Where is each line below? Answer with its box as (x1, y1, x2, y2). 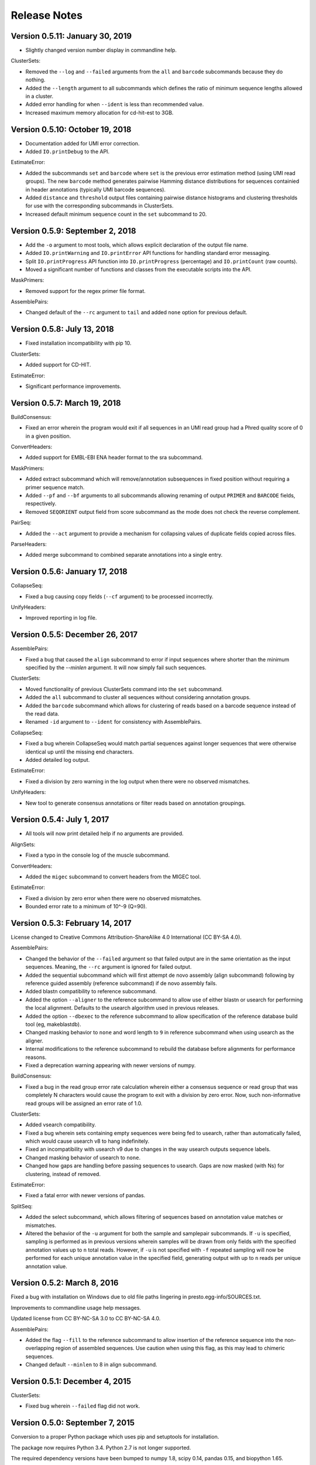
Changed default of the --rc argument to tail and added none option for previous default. (25, 309, 248, 316)
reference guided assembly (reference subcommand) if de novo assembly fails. (25, 980, 218, 987)
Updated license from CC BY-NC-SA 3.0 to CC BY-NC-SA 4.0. (11, 1315, 161, 1322)
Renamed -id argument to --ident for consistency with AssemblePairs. (25, 718, 202, 725)
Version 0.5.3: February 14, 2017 (11, 918, 132, 928)
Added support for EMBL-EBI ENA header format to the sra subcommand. (25, 454, 203, 461)
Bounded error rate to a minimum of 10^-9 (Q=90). (25, 903, 147, 910)
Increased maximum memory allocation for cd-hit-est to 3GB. (25, 109, 174, 116)
